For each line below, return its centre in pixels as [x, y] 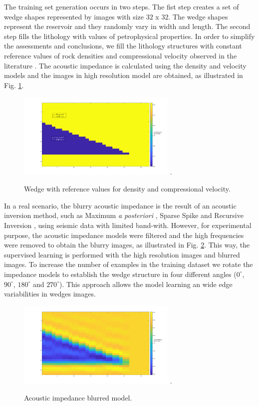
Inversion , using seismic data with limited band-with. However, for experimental [128, 225]
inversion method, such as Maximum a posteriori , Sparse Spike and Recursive [124, 215]
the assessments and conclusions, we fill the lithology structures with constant [123, 46]
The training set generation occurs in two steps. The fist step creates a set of [122, 6]
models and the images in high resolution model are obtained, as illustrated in [124, 75]
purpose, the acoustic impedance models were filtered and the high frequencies [124, 235]
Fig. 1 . [14, 85]
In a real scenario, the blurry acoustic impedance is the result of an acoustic [120, 205]
